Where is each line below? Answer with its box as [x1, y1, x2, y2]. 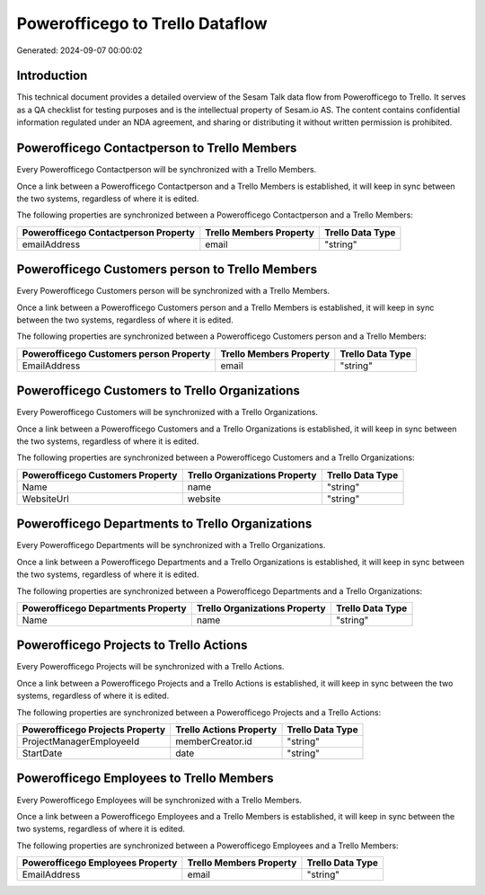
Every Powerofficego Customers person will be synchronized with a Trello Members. [16, 286, 331, 297]
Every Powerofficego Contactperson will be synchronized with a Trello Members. [16, 164, 317, 175]
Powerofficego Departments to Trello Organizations [16, 517, 313, 532]
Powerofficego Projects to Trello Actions [16, 638, 248, 653]
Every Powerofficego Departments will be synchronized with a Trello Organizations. [16, 540, 326, 551]
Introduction [16, 68, 88, 84]
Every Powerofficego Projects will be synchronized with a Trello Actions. [16, 661, 285, 672]
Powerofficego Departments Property [22, 602, 188, 615]
